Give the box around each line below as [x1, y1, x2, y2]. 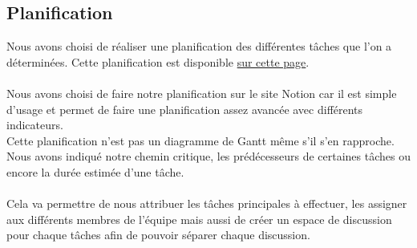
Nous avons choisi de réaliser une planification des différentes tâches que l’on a [6, 38, 392, 55]
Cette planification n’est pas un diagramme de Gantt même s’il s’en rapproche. [6, 132, 395, 148]
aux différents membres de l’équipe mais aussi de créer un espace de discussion [6, 210, 392, 227]
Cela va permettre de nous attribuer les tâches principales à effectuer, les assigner [6, 195, 407, 212]
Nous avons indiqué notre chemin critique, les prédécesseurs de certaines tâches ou [6, 148, 411, 165]
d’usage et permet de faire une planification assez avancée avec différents [6, 100, 363, 117]
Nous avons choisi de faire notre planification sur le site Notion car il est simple [6, 84, 397, 101]
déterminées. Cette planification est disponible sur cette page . [6, 53, 310, 70]
